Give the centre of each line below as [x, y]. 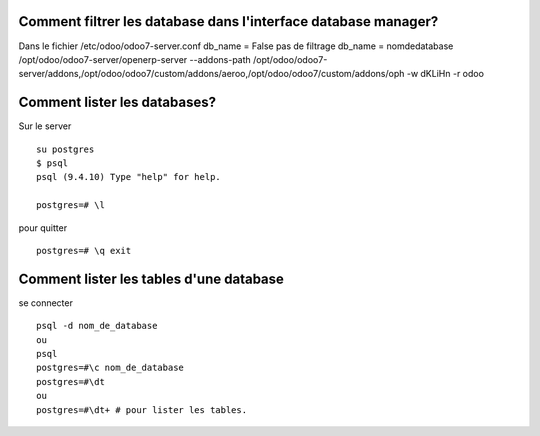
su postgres [65, 149]
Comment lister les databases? [117, 102]
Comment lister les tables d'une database [151, 278]
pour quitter [43, 227]
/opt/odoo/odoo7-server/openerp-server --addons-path [135, 59]
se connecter [46, 302]
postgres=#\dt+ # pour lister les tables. [142, 409]
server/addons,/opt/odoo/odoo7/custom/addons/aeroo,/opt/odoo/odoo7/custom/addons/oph [211, 74]
